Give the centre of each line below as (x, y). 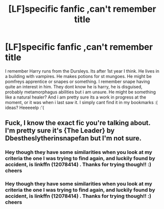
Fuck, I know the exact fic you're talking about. (78, 123)
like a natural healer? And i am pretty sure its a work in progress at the (76, 97)
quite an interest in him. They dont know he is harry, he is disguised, (74, 86)
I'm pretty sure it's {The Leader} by (60, 131)
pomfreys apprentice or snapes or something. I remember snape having (78, 81)
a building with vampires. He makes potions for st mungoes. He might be (78, 76)
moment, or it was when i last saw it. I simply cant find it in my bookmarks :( (82, 102)
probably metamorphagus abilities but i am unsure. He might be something (81, 92)
